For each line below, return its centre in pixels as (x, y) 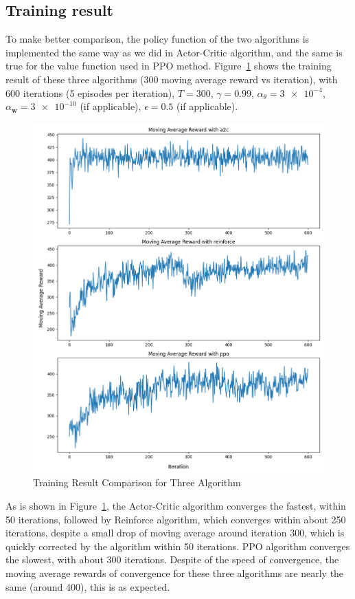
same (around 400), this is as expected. (88, 586)
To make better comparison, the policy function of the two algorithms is (158, 39)
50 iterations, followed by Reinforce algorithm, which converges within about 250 (176, 519)
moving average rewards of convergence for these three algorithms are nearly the (175, 573)
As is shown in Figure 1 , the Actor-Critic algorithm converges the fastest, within (176, 505)
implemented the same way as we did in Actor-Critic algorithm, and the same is (174, 52)
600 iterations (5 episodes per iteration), (90, 92)
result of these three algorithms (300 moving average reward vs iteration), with (172, 79)
